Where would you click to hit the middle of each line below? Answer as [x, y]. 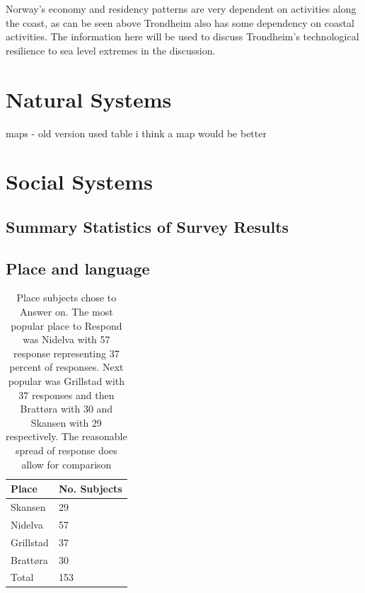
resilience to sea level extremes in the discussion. [111, 50]
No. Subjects [90, 489]
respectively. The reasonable [66, 436]
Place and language [78, 268]
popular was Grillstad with [66, 381]
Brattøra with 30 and [66, 409]
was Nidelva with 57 [66, 339]
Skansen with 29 [66, 422]
